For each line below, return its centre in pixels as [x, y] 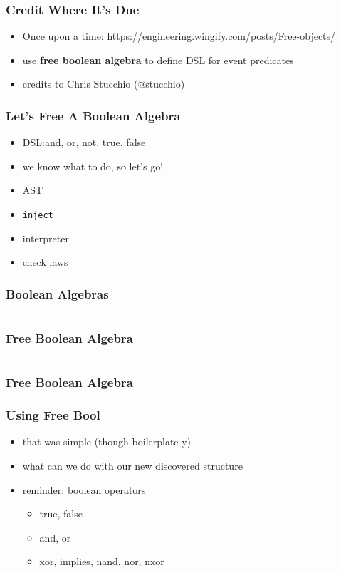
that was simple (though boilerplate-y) [107, 442]
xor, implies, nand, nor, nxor [102, 561]
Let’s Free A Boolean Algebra [93, 115]
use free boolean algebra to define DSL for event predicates [158, 60]
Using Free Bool [53, 415]
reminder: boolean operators [84, 489]
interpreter [46, 238]
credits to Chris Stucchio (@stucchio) [104, 84]
